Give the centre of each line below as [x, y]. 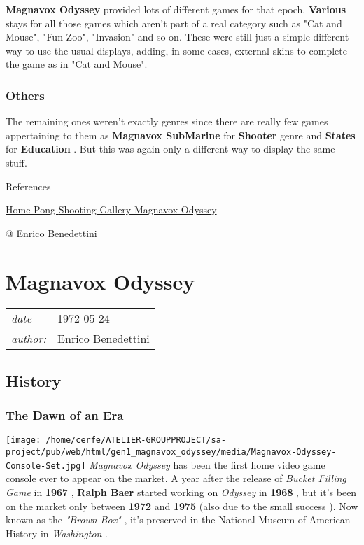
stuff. [16, 162]
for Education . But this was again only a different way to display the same [170, 149]
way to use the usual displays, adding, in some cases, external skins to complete [176, 50]
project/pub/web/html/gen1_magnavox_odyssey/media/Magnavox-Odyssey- [171, 452]
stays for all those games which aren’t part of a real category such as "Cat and [174, 23]
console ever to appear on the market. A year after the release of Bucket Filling [176, 478]
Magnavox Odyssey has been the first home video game [207, 464]
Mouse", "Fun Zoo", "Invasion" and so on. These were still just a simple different [177, 37]
